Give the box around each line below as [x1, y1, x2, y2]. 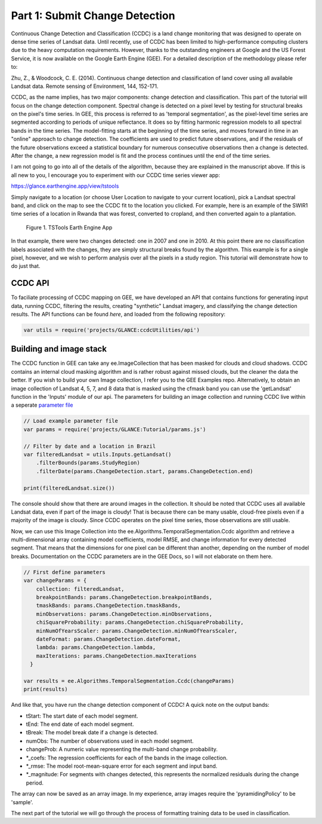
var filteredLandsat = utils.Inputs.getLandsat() [23, 451, 172, 457]
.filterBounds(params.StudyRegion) [36, 459, 140, 466]
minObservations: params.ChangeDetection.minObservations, [36, 611, 213, 617]
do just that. [11, 263, 41, 270]
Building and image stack [11, 344, 107, 354]
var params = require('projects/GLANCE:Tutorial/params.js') [23, 426, 206, 433]
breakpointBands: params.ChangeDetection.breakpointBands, [36, 594, 213, 601]
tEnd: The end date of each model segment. [26, 721, 134, 728]
